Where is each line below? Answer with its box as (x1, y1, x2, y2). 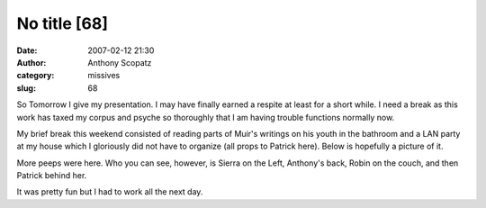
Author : (16, 57, 47, 68)
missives (87, 70, 121, 81)
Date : (16, 45, 38, 56)
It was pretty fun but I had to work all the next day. (16, 186, 203, 197)
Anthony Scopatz (87, 57, 152, 68)
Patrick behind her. (16, 170, 87, 181)
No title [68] (16, 14, 108, 33)
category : (16, 70, 55, 81)
